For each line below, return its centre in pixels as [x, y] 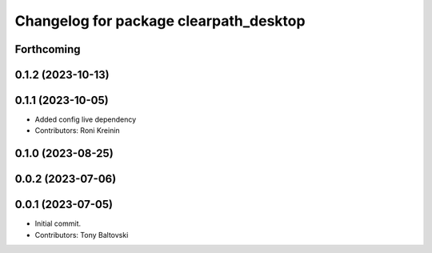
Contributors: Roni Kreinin [77, 131]
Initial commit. [58, 223]
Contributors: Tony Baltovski [82, 235]
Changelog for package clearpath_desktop [160, 21]
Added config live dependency [86, 119]
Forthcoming [48, 49]
